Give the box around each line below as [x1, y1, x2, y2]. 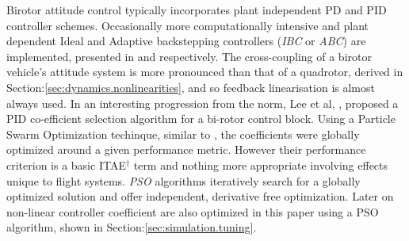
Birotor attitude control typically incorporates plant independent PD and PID [6, 2, 387, 17]
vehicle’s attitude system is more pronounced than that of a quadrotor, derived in [6, 63, 403, 80]
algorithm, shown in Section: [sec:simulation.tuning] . [6, 219, 257, 235]
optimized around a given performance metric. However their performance [6, 141, 366, 158]
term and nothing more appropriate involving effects [133, 156, 388, 173]
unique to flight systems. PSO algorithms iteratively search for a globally [6, 172, 361, 189]
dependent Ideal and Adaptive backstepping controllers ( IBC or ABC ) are [6, 33, 366, 49]
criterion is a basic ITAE [6, 156, 126, 173]
